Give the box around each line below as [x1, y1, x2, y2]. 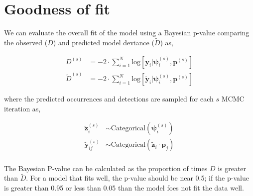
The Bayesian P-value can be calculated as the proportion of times [4, 163, 208, 173]
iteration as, [4, 103, 41, 113]
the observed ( [4, 37, 48, 47]
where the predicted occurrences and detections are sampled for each [4, 94, 214, 104]
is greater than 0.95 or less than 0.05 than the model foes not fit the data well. [4, 182, 244, 193]
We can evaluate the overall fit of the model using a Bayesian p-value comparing [4, 27, 250, 38]
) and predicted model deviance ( [53, 37, 154, 47]
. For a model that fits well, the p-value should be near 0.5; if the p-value [26, 173, 249, 183]
